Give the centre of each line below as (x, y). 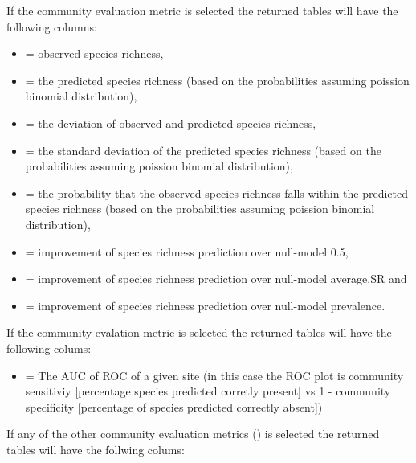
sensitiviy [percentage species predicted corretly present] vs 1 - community (208, 391)
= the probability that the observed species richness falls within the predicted (217, 193)
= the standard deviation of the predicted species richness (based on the (203, 150)
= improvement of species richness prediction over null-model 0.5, (187, 251)
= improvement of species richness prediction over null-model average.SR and (216, 279)
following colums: (49, 348)
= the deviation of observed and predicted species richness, (171, 123)
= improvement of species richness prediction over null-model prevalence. (205, 305)
